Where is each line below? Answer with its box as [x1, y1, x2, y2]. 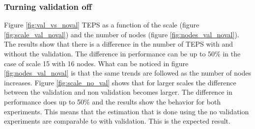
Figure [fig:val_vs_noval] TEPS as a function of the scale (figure [4, 20, 199, 30]
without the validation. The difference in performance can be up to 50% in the [4, 49, 241, 58]
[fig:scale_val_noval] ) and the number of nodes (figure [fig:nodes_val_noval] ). [4, 29, 239, 39]
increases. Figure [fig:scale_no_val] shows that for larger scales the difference [4, 77, 236, 87]
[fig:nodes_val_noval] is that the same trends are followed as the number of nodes [4, 68, 252, 78]
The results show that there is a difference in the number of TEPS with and [4, 39, 233, 49]
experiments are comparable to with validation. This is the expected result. [4, 116, 230, 126]
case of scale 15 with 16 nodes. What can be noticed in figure [4, 58, 189, 68]
